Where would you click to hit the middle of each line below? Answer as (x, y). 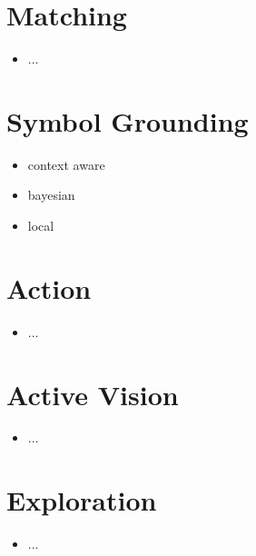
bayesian (51, 195)
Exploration (82, 500)
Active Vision (93, 394)
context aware (66, 164)
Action (49, 288)
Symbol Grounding (128, 120)
